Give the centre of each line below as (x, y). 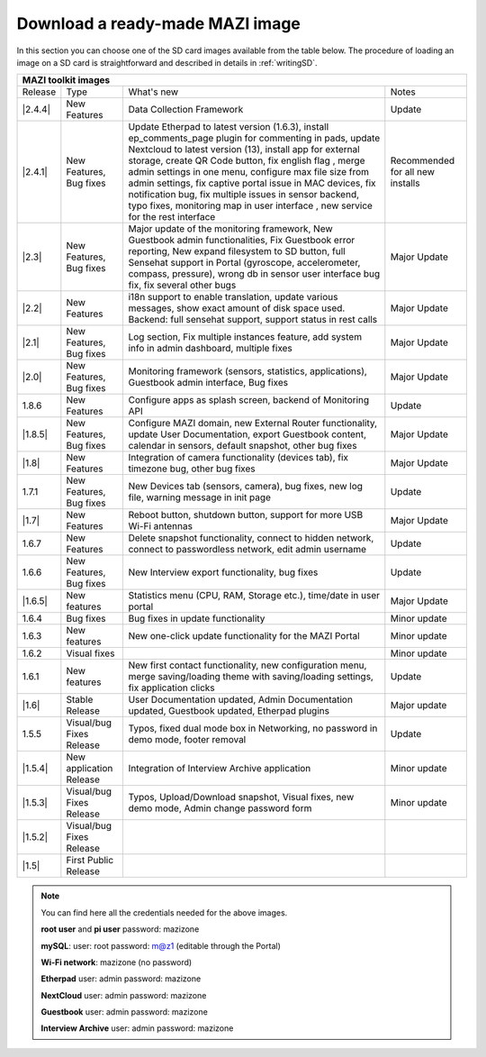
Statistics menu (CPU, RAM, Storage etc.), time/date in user (254, 596)
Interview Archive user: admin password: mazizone (137, 1028)
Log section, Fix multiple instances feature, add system (245, 337)
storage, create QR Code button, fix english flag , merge (247, 160)
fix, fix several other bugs (182, 286)
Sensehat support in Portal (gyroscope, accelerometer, (244, 263)
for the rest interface (172, 217)
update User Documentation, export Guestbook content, (247, 434)
